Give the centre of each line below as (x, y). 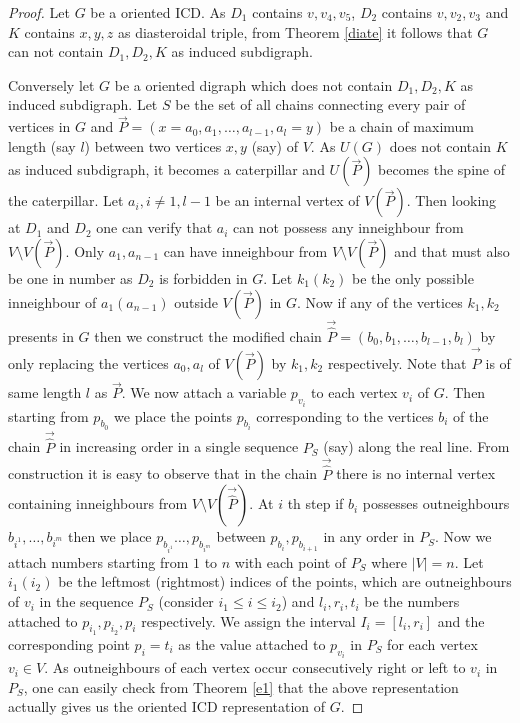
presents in (41, 336)
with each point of (290, 561)
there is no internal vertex (416, 473)
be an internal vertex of (287, 200)
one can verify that (154, 227)
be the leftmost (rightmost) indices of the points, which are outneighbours (285, 581)
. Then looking (451, 200)
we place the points (173, 415)
